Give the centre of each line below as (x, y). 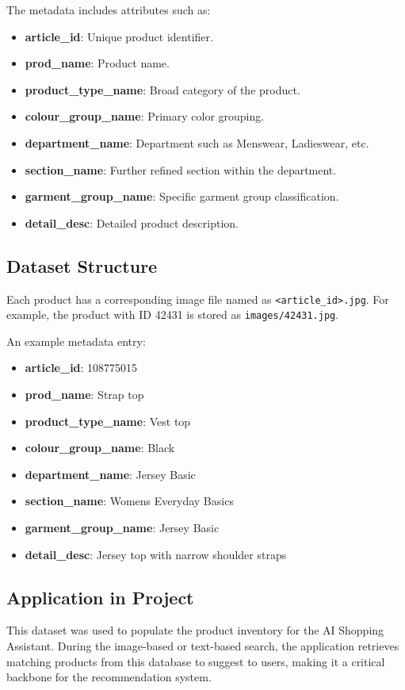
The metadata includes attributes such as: (109, 10)
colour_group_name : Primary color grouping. (145, 116)
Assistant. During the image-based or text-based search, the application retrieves (203, 646)
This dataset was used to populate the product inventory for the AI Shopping (195, 630)
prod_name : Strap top (84, 395)
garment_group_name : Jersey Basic (122, 528)
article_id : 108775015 (81, 368)
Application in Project (100, 597)
